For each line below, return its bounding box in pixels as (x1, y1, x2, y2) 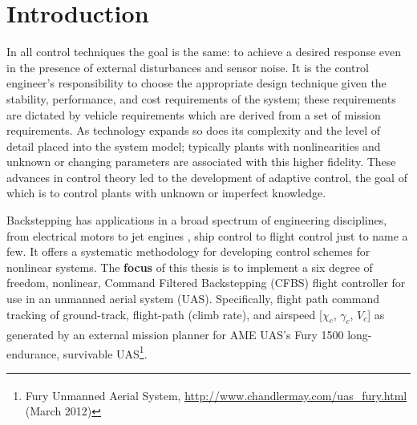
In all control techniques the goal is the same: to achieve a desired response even (6, 43, 402, 60)
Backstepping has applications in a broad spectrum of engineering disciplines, (6, 212, 387, 229)
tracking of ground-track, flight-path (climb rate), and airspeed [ (6, 306, 322, 322)
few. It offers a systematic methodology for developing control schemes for (6, 243, 370, 260)
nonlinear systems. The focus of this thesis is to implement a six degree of (6, 258, 373, 275)
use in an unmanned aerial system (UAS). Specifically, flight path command (6, 290, 380, 307)
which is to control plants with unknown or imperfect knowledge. (6, 184, 326, 201)
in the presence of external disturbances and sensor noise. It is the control (6, 59, 369, 75)
